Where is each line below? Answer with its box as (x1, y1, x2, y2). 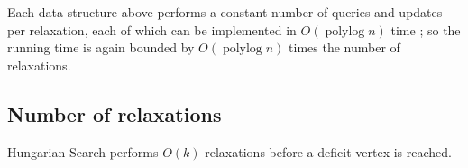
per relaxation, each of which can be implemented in (7, 20, 297, 39)
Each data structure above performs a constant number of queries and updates (7, 3, 443, 21)
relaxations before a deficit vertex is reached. (205, 142, 452, 161)
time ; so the (390, 20, 461, 39)
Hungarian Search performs (7, 142, 159, 161)
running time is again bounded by (7, 38, 195, 57)
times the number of (289, 38, 400, 57)
